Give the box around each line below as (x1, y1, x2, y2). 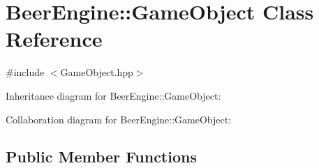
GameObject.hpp (60, 65, 133, 79)
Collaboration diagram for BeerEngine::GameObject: (6, 112, 232, 126)
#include (6, 65, 45, 79)
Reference (6, 24, 103, 53)
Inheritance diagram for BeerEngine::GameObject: (6, 88, 221, 102)
